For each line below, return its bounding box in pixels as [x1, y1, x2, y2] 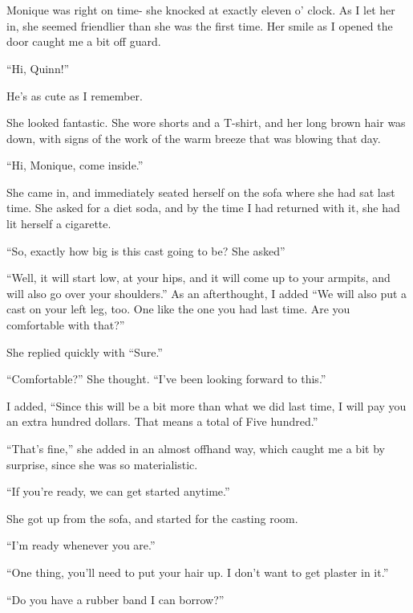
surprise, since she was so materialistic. [6, 456, 198, 472]
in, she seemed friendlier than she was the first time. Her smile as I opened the [6, 17, 393, 34]
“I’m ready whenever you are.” [6, 537, 156, 554]
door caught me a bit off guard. [6, 33, 161, 50]
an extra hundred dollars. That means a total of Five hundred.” [6, 413, 318, 430]
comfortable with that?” [6, 317, 125, 333]
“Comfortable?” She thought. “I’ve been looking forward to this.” [6, 370, 326, 387]
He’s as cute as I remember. [6, 87, 143, 104]
